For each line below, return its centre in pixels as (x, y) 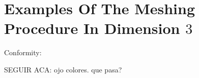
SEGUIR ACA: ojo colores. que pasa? (63, 69)
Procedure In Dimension (92, 28)
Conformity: (23, 52)
